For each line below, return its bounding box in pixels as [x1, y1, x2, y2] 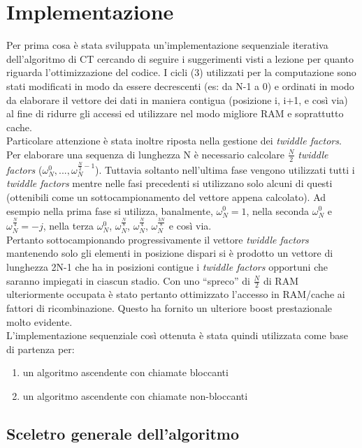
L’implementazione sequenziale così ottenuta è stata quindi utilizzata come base [6, 328, 348, 343]
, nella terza [43, 218, 94, 233]
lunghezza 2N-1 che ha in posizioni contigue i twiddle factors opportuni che [6, 259, 328, 274]
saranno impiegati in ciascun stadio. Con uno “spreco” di [6, 273, 250, 288]
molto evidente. [6, 314, 73, 329]
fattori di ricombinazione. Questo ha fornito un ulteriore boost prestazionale [6, 300, 333, 315]
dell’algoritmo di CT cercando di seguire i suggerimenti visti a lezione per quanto [6, 51, 354, 66]
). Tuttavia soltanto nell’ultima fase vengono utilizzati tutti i [95, 162, 355, 177]
